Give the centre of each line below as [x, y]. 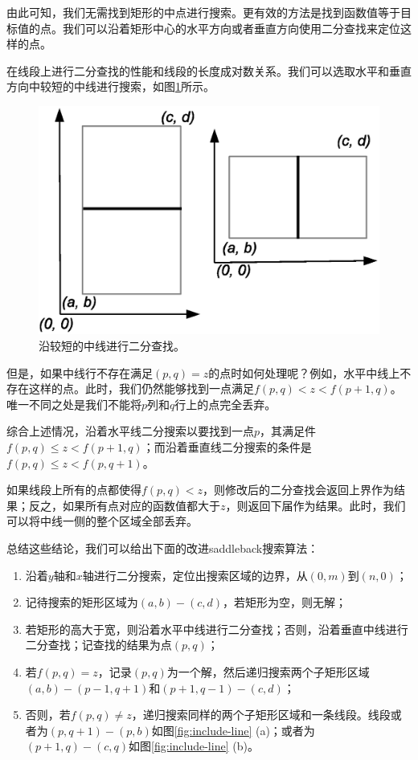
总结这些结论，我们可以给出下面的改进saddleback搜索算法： [163, 548]
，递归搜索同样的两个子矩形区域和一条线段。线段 [261, 715]
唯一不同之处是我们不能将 [74, 404]
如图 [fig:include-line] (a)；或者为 [233, 730]
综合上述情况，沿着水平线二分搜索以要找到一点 [130, 431]
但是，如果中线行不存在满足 [80, 372]
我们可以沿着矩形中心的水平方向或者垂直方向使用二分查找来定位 [231, 28]
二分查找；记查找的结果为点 [98, 645]
